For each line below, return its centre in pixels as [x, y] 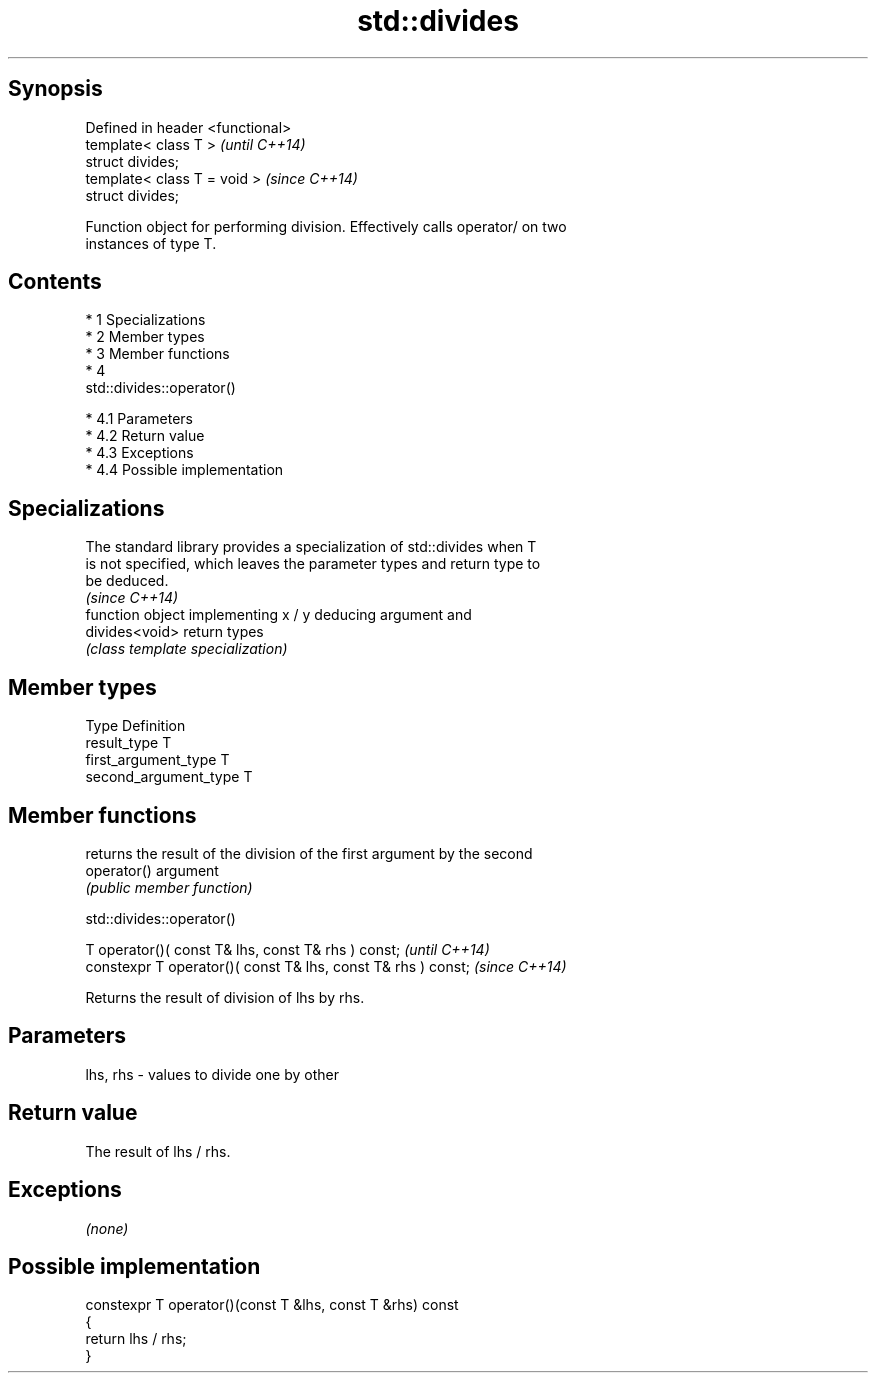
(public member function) [169, 887]
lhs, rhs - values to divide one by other [212, 1074]
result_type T [128, 743]
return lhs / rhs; [136, 1339]
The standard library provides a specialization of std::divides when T [311, 547]
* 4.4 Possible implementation [184, 470]
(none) [107, 1228]
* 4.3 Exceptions [139, 453]
